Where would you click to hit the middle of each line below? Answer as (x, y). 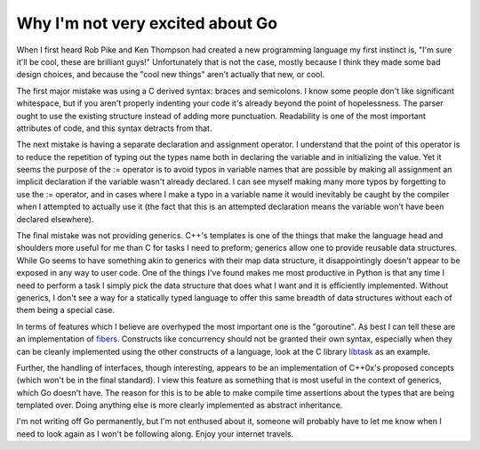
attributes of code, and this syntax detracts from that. (114, 128)
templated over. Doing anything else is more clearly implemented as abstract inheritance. (180, 406)
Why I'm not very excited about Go (147, 23)
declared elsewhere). (55, 219)
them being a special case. (66, 310)
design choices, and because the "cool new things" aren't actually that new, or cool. (170, 75)
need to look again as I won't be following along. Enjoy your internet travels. (155, 434)
